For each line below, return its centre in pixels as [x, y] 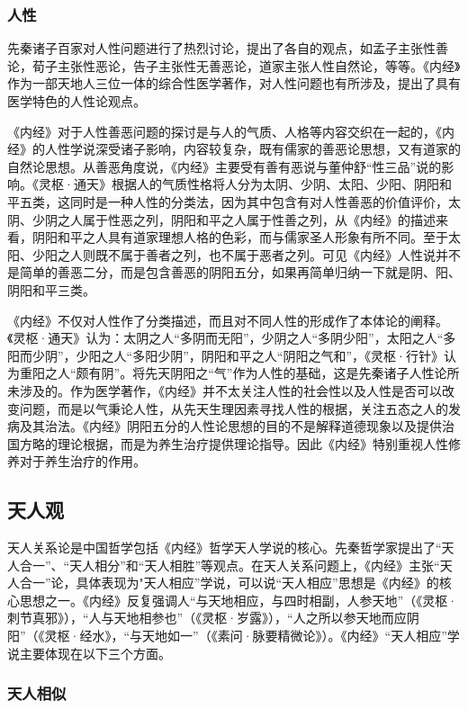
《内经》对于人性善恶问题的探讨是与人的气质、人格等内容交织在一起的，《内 [231, 131]
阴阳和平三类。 [51, 289]
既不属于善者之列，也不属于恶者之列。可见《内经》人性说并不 [278, 254]
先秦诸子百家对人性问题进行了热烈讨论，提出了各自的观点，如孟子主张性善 [228, 48]
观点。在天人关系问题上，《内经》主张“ [327, 565]
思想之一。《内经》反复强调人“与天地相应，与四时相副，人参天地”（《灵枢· [238, 600]
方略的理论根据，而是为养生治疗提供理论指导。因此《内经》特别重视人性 [234, 443]
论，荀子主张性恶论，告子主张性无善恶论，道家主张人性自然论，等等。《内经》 [234, 65]
